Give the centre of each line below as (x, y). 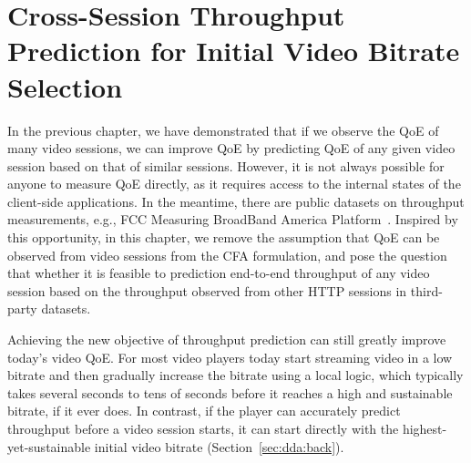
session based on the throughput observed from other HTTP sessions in (207, 290)
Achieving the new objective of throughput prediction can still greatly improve (227, 340)
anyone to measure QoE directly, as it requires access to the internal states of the (234, 184)
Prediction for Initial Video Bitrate (234, 51)
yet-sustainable (49, 446)
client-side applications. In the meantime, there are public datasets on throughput (236, 201)
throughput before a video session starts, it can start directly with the (203, 428)
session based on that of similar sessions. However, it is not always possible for (226, 165)
